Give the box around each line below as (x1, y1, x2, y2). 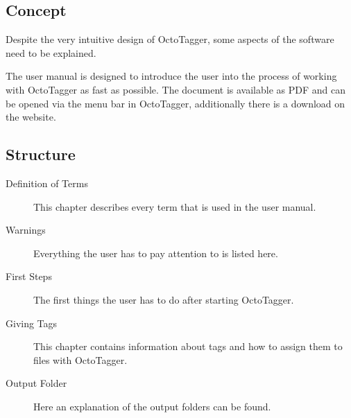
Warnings (6, 223, 46, 237)
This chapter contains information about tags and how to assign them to (33, 339, 343, 354)
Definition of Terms (6, 175, 88, 190)
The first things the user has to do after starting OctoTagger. (33, 292, 294, 306)
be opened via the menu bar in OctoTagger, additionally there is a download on (6, 96, 345, 110)
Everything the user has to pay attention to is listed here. (33, 245, 278, 260)
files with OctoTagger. (33, 352, 128, 367)
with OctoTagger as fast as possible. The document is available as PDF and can (6, 82, 345, 96)
